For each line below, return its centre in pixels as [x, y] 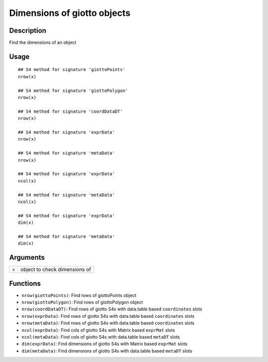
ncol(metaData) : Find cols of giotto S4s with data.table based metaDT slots [101, 337]
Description [28, 31]
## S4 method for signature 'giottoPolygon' [73, 90]
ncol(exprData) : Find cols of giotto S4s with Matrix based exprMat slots [98, 330]
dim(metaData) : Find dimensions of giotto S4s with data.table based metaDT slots [107, 351]
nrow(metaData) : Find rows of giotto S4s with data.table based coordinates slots [108, 323]
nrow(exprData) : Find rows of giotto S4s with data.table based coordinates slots [108, 316]
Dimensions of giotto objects [70, 13]
